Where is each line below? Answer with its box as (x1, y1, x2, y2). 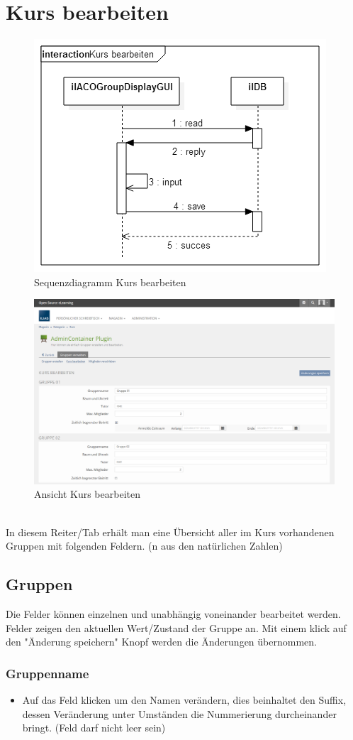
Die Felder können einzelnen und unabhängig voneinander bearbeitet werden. (6, 606, 341, 621)
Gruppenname (6, 664, 89, 682)
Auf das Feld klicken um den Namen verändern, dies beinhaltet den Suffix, (22, 692, 347, 707)
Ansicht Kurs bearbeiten (34, 486, 140, 501)
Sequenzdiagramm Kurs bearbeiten (34, 274, 186, 289)
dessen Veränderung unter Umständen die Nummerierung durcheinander (22, 706, 337, 721)
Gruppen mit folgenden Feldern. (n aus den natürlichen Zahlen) (6, 538, 283, 553)
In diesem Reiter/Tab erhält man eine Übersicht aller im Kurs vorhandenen (6, 524, 335, 539)
